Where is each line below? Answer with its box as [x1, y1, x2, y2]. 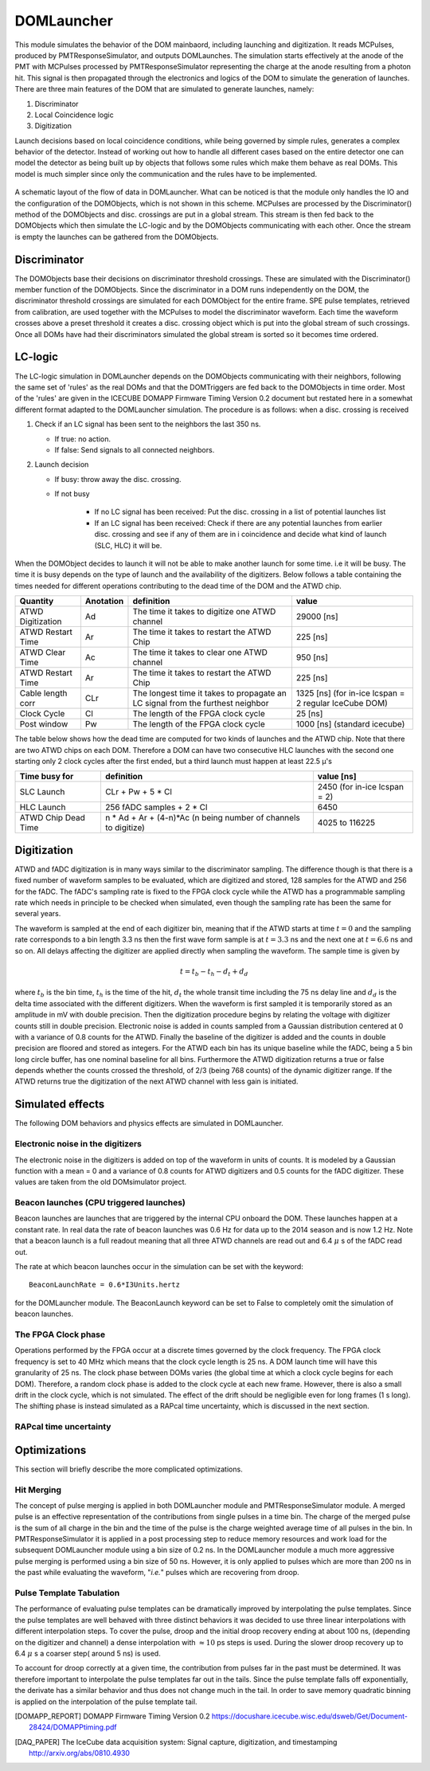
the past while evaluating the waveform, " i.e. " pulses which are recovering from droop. [14, 1568, 300, 1577]
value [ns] [317, 771, 357, 782]
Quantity [19, 596, 54, 607]
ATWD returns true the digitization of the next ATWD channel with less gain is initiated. [14, 1076, 299, 1087]
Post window [19, 719, 68, 730]
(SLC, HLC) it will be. [94, 540, 162, 550]
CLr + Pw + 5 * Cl [104, 786, 173, 797]
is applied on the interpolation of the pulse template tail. [14, 1697, 198, 1706]
